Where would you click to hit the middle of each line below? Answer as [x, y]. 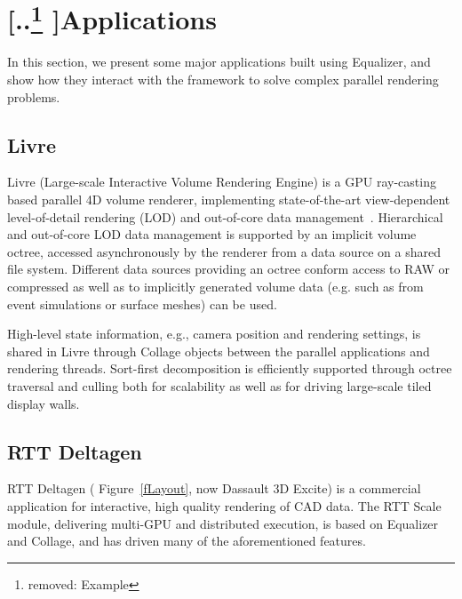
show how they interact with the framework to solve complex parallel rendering [223, 80]
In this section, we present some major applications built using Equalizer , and [219, 62]
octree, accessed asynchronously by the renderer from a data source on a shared [224, 251]
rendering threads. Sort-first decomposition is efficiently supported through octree [230, 368]
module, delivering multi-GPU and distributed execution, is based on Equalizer [223, 523]
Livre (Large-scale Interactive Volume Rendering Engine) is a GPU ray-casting [222, 182]
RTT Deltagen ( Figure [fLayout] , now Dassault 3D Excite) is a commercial [214, 488]
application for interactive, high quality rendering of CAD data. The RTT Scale [224, 505]
